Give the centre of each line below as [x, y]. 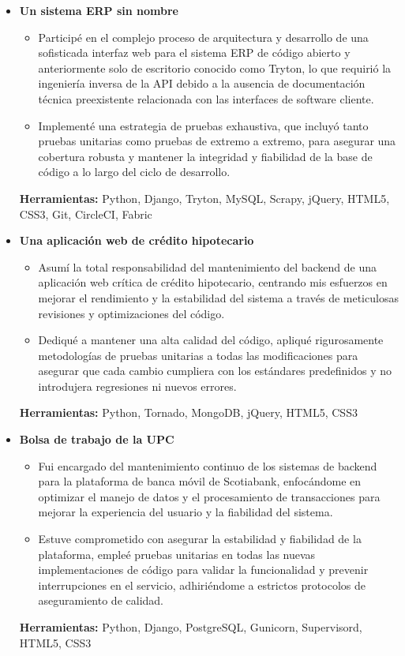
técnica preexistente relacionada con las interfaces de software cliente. [206, 98]
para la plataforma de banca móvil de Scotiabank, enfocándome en [200, 481]
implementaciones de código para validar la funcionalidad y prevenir [203, 570]
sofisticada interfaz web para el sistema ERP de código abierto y [194, 52]
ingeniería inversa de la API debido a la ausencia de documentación [202, 83]
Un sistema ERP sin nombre [99, 10]
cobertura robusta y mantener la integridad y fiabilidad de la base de [205, 156]
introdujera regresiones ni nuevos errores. [137, 386]
